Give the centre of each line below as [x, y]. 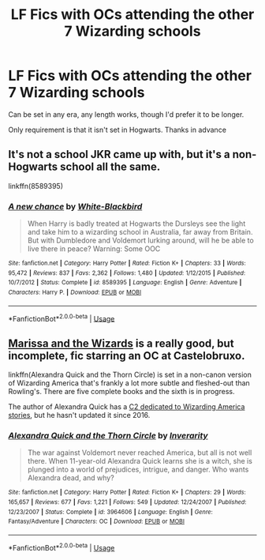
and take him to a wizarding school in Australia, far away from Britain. [140, 232]
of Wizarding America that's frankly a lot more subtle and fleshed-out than [129, 383]
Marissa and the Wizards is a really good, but [121, 343]
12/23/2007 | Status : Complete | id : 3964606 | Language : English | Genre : [110, 512]
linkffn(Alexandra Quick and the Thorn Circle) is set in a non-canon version [130, 375]
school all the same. [110, 167]
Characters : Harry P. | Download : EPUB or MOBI [75, 293]
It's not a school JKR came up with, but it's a [119, 154]
